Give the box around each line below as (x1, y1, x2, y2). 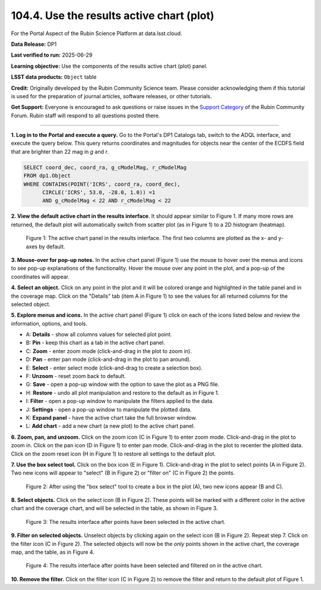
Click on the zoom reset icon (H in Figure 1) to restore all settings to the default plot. (11, 450, 216, 457)
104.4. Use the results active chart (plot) (11, 9, 215, 22)
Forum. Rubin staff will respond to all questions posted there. (11, 112, 160, 119)
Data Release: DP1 (11, 40, 57, 48)
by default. (39, 243, 65, 250)
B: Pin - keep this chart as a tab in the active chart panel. (26, 339, 165, 346)
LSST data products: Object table (11, 73, 97, 80)
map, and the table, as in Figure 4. (11, 548, 95, 556)
